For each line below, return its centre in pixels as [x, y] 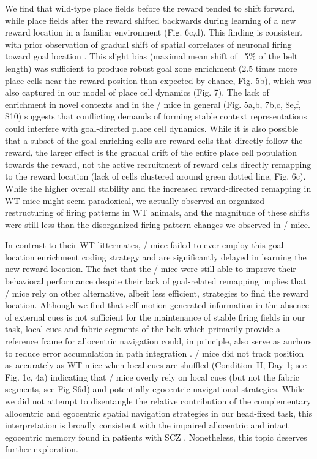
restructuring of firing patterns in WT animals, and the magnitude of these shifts [157, 212]
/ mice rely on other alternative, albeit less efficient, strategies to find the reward [157, 293]
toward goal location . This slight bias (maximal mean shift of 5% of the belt [151, 56]
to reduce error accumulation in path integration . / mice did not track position [155, 353]
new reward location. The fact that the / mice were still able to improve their [151, 269]
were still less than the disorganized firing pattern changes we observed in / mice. [158, 224]
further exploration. [42, 449]
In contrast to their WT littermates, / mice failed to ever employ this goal [144, 245]
